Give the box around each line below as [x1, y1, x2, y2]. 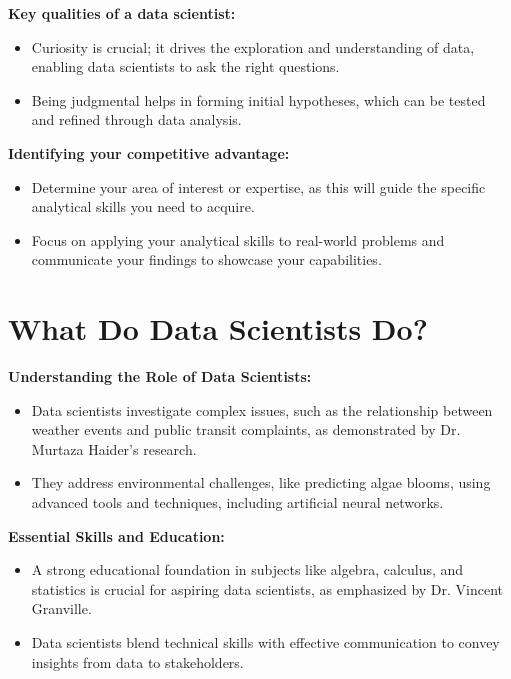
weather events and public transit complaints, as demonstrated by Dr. [31, 419, 461, 440]
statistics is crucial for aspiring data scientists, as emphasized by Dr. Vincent [31, 578, 504, 599]
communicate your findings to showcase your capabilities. [31, 249, 382, 270]
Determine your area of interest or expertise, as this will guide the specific [31, 176, 486, 197]
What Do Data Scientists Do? [8, 308, 428, 349]
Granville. [31, 598, 92, 619]
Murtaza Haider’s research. [31, 438, 197, 459]
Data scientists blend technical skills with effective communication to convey [31, 632, 500, 652]
